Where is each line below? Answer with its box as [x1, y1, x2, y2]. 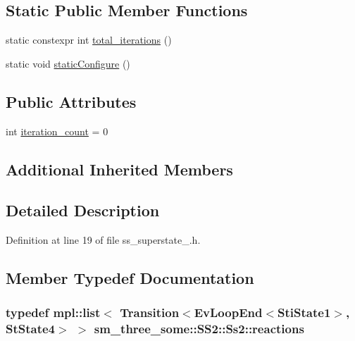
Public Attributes [6, 90, 137, 112]
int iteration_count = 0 [6, 123, 108, 138]
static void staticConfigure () [6, 56, 130, 70]
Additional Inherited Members [6, 158, 233, 180]
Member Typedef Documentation [6, 267, 254, 289]
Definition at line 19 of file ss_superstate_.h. [6, 232, 201, 247]
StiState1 [278, 304, 331, 321]
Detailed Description [6, 199, 160, 221]
